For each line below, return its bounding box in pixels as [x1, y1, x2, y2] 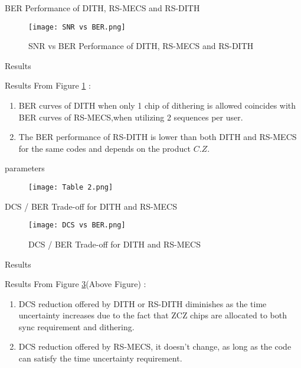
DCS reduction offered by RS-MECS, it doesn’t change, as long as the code [18, 340, 292, 353]
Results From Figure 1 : [5, 79, 91, 92]
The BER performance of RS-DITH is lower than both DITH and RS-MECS [18, 131, 297, 143]
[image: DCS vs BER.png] [28, 221, 126, 230]
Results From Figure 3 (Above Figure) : [5, 278, 146, 290]
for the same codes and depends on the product [18, 142, 191, 154]
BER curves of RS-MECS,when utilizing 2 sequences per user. [18, 110, 243, 123]
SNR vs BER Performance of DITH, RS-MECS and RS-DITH [28, 40, 254, 52]
